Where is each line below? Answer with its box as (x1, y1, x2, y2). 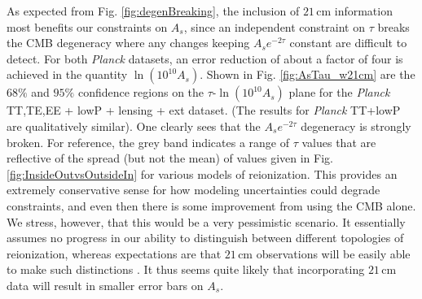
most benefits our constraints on (7, 18, 168, 35)
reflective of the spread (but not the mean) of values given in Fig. (7, 149, 333, 167)
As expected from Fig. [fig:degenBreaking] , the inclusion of (7, 2, 300, 19)
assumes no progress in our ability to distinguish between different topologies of (7, 229, 404, 246)
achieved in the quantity (7, 66, 128, 83)
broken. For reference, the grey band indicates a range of (7, 133, 290, 150)
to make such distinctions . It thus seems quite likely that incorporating (7, 261, 365, 278)
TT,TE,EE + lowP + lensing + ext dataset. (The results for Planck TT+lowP (7, 102, 401, 119)
